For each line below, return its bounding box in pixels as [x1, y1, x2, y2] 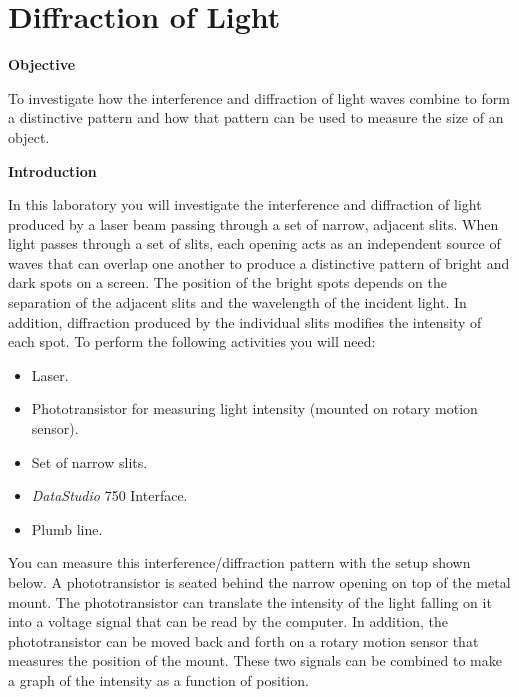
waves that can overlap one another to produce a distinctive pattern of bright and [8, 252, 510, 273]
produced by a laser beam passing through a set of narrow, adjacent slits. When [8, 213, 499, 234]
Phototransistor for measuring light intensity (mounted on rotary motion [31, 398, 478, 419]
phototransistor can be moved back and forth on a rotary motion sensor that [8, 630, 479, 651]
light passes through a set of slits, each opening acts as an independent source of [8, 233, 501, 254]
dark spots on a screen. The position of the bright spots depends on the [8, 272, 447, 293]
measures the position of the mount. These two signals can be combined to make [8, 650, 502, 671]
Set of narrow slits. [31, 451, 148, 472]
